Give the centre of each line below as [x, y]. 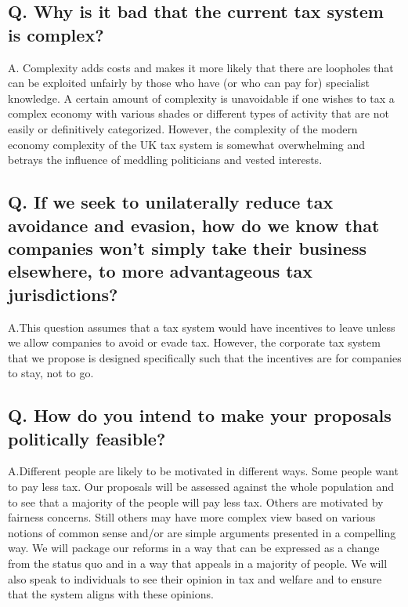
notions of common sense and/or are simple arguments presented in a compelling [202, 532]
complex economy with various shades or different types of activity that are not [199, 113]
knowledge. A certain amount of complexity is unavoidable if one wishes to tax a [201, 98]
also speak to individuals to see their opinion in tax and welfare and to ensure [195, 578]
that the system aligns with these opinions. [111, 594]
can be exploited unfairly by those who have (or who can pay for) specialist [189, 83]
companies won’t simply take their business [188, 247]
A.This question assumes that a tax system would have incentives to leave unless [202, 327]
